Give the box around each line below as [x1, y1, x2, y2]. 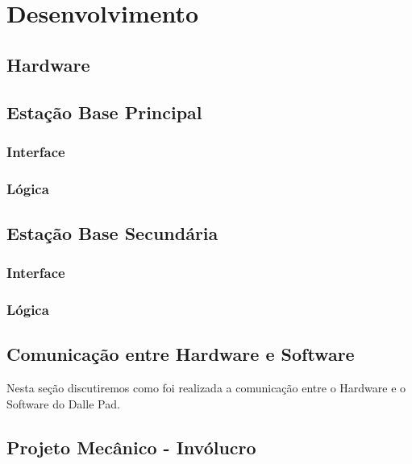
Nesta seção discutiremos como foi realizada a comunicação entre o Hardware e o [6, 379, 406, 396]
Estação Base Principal [6, 99, 202, 124]
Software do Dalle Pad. [6, 395, 120, 412]
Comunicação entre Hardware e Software [6, 342, 355, 367]
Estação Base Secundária [6, 221, 218, 246]
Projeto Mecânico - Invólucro [6, 434, 256, 459]
